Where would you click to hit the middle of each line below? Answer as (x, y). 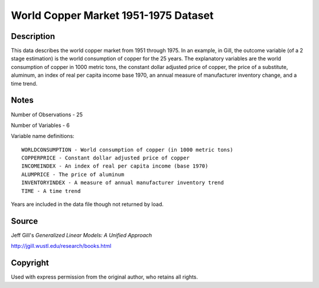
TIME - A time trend (51, 191)
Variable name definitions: (43, 136)
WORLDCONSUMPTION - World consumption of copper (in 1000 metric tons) (127, 150)
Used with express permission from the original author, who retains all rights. (104, 277)
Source (25, 221)
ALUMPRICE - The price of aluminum (73, 174)
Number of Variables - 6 (40, 125)
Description (33, 36)
